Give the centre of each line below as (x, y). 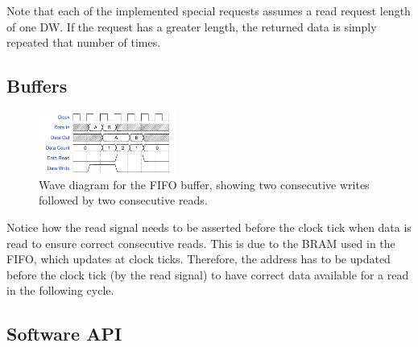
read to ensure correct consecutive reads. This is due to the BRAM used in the (201, 243)
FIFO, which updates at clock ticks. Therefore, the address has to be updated (199, 259)
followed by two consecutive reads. (123, 200)
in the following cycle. (60, 290)
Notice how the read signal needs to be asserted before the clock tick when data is (209, 227)
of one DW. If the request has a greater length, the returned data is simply (192, 26)
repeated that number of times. (84, 42)
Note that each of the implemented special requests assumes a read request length (209, 10)
